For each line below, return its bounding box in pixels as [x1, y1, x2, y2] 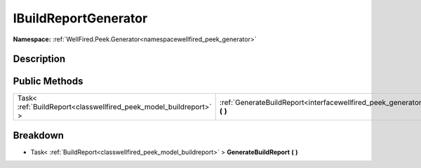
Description [13, 53, 66, 65]
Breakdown [13, 129, 65, 141]
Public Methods [13, 76, 83, 87]
